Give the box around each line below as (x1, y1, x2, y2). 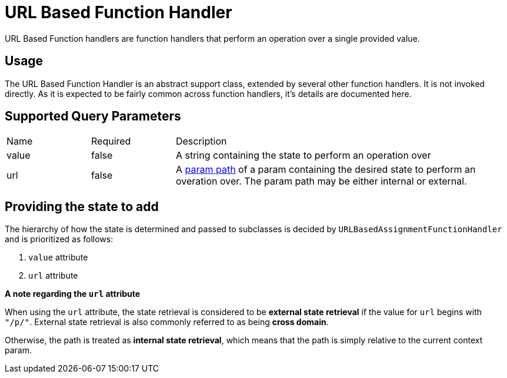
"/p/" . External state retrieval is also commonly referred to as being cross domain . (5, 317, 329, 327)
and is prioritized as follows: (5, 234, 114, 245)
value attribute (28, 252, 88, 263)
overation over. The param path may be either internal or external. (175, 175, 467, 188)
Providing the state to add (5, 199, 159, 214)
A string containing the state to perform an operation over (175, 149, 431, 162)
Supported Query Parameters (5, 109, 181, 124)
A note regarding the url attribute (5, 289, 141, 299)
